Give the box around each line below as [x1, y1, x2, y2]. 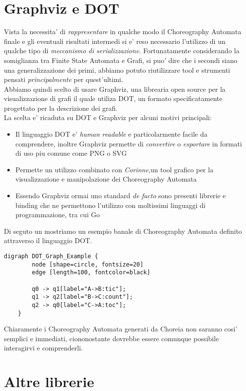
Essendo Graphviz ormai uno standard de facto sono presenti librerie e [15, 190, 226, 201]
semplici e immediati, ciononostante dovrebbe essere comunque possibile [4, 333, 219, 343]
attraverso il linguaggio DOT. [4, 235, 92, 246]
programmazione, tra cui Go [15, 209, 100, 220]
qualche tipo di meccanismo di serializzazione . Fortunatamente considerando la [4, 45, 240, 56]
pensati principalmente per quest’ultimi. [4, 74, 123, 84]
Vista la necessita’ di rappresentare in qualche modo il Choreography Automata [4, 26, 242, 37]
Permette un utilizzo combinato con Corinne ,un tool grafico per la [15, 164, 213, 174]
